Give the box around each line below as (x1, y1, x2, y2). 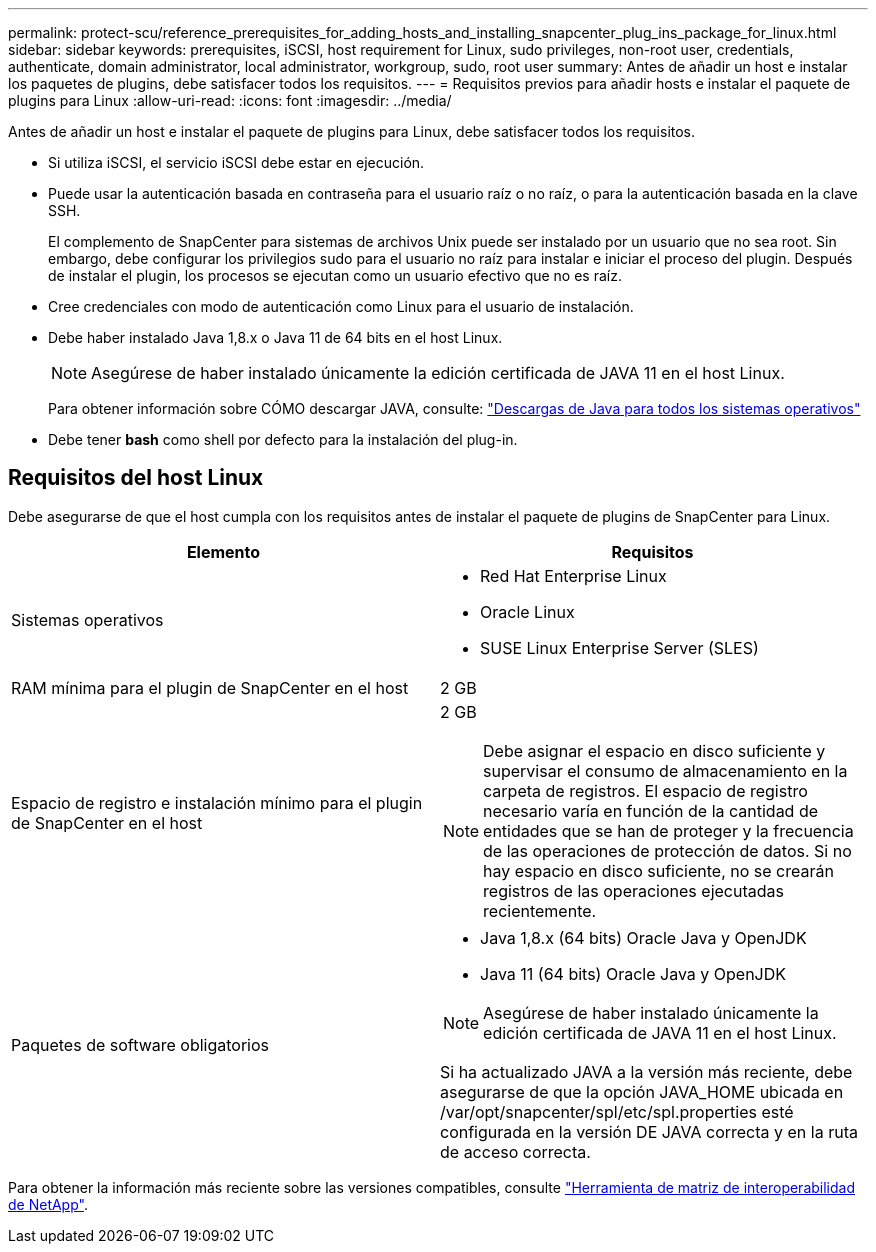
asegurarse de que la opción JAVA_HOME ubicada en (440, 1081, 844, 1102)
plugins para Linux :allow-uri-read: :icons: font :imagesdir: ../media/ (8, 92, 452, 109)
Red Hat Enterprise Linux (480, 565, 667, 586)
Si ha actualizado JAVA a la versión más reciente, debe (440, 1061, 853, 1082)
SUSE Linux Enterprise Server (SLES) (480, 637, 759, 658)
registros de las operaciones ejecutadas (483, 880, 784, 901)
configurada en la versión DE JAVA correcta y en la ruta (440, 1121, 858, 1142)
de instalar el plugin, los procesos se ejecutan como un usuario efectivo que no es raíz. (48, 267, 622, 284)
